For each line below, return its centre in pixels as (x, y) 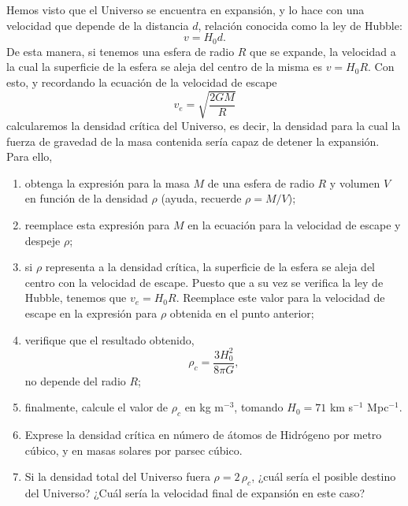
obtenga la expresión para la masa (107, 182)
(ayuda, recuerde (201, 198)
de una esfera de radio (261, 182)
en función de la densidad (86, 198)
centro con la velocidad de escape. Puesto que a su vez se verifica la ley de (204, 282)
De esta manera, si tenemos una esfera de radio (121, 51)
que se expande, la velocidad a (323, 51)
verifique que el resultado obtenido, (109, 339)
